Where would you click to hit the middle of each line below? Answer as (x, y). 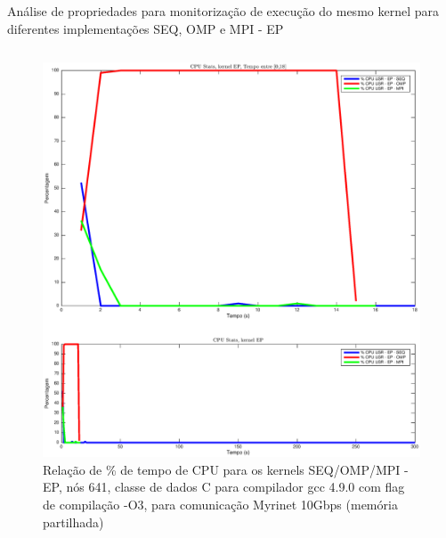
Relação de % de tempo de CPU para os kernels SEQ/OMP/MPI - (226, 469)
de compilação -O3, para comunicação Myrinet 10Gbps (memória (220, 504)
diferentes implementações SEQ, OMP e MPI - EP (146, 28)
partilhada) (73, 522)
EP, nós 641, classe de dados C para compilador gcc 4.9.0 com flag (224, 487)
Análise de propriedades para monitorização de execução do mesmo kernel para (223, 11)
